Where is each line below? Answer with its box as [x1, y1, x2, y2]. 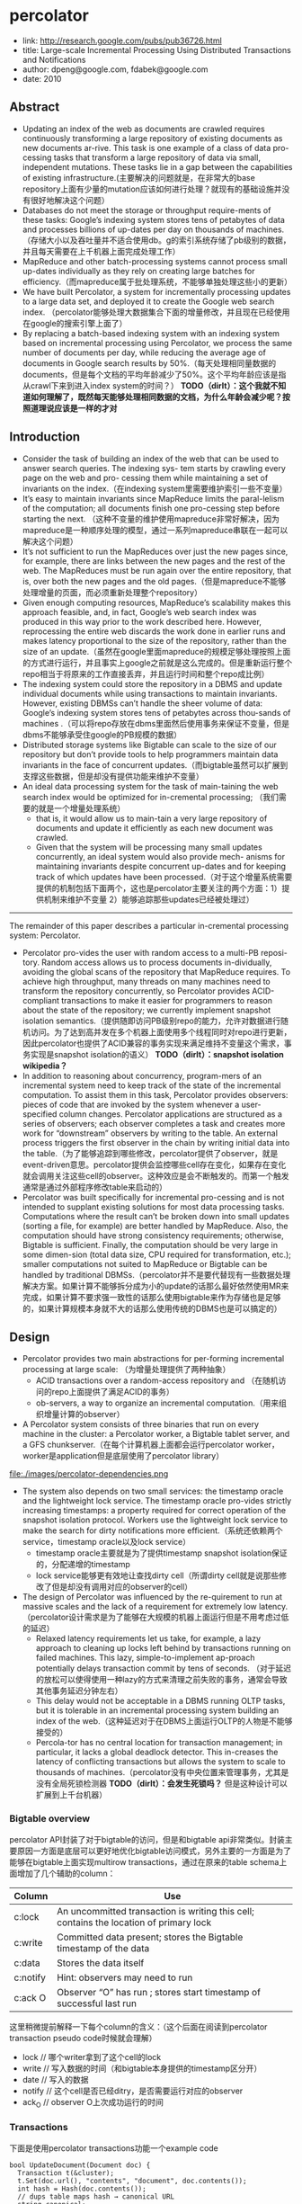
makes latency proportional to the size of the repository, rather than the [22, 635, 288, 646]
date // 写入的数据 [22, 2074, 89, 2084]
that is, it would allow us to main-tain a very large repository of [35, 813, 268, 824]
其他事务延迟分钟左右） [35, 1685, 123, 1696]
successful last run [57, 1997, 138, 2010]
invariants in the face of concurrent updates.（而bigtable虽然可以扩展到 [22, 759, 289, 770]
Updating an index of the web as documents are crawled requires [22, 123, 265, 134]
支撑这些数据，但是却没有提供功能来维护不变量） [22, 771, 204, 781]
